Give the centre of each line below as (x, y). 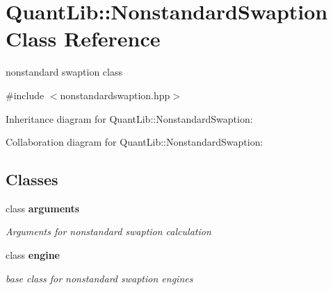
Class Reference (83, 39)
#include (25, 95)
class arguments (43, 208)
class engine (33, 255)
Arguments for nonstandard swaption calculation (108, 231)
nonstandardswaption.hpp (115, 95)
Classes (32, 179)
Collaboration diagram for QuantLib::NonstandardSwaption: (135, 142)
